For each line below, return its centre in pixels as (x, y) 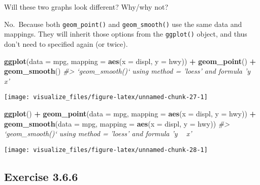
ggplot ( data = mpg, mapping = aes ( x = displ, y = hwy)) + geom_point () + (130, 61)
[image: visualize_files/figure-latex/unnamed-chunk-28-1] (106, 150)
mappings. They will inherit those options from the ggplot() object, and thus (126, 34)
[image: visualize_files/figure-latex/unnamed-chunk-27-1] (106, 97)
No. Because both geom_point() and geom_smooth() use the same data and (123, 24)
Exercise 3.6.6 (41, 176)
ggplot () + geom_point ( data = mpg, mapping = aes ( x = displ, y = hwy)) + (130, 113)
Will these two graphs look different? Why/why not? (86, 7)
